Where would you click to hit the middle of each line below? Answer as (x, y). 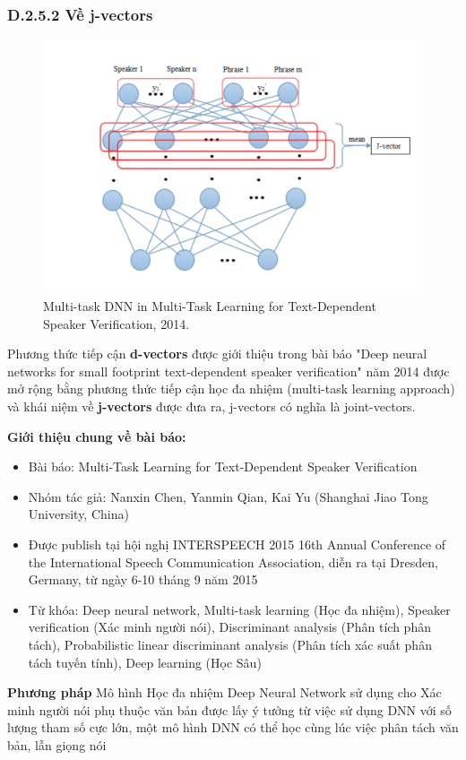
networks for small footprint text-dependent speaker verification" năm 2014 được (229, 371)
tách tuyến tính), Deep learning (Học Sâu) (145, 662)
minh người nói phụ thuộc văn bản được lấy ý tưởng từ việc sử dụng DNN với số (229, 709)
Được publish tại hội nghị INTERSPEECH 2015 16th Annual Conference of (237, 544)
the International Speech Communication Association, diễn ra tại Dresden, (233, 561)
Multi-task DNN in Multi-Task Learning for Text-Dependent (210, 306)
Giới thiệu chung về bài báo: (97, 436)
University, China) (78, 514)
